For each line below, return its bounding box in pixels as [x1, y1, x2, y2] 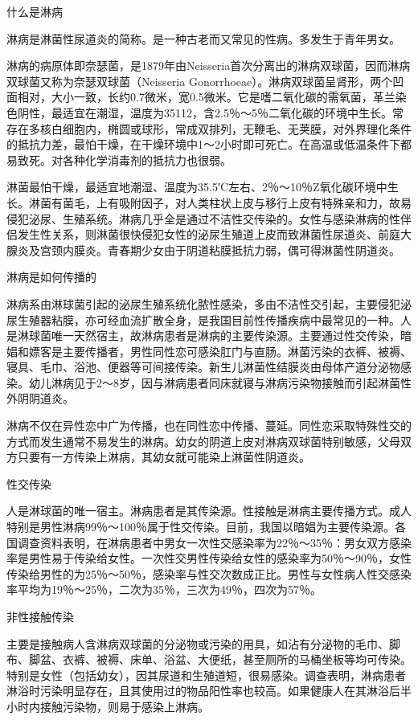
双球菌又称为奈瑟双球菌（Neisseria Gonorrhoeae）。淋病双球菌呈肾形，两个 [6, 72, 393, 89]
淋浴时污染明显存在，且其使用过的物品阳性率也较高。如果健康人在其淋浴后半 [6, 682, 412, 699]
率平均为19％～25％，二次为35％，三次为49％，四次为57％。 [6, 581, 322, 598]
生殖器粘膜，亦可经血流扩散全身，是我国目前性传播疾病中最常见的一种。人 [17, 311, 412, 328]
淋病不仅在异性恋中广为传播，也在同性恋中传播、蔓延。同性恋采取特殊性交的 [6, 417, 412, 434]
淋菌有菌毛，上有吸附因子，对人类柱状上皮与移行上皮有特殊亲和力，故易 [28, 194, 412, 211]
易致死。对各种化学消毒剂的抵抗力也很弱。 [6, 151, 232, 168]
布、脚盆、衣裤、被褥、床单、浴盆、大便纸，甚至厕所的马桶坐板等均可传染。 [6, 651, 412, 668]
